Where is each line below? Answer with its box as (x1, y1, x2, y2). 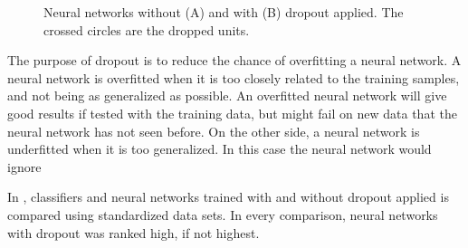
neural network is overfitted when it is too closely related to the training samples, (7, 68, 460, 87)
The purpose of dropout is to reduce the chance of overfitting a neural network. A (7, 51, 462, 70)
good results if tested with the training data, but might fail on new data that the (7, 103, 457, 122)
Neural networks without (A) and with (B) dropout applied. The (43, 3, 404, 21)
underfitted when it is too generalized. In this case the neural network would (7, 139, 432, 158)
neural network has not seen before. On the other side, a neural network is (7, 121, 420, 140)
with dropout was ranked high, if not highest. (7, 223, 260, 242)
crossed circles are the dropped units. (43, 20, 250, 39)
